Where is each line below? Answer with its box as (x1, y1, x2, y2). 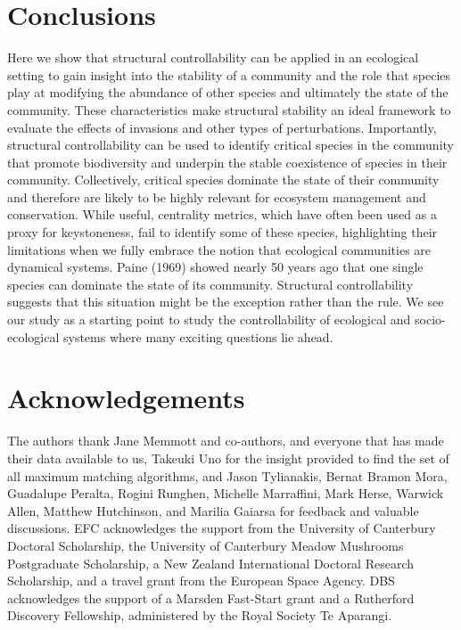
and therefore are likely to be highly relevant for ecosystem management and (7, 187, 426, 206)
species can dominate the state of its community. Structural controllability (7, 274, 414, 293)
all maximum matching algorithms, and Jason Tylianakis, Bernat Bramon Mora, (7, 466, 448, 485)
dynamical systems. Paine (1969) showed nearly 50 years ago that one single (7, 258, 424, 276)
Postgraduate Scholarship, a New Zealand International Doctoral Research (7, 553, 415, 572)
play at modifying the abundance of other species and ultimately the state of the (7, 83, 449, 102)
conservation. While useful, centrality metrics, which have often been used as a (7, 205, 437, 224)
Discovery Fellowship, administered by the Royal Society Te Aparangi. (7, 606, 392, 625)
